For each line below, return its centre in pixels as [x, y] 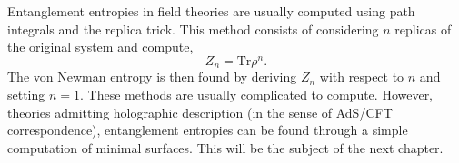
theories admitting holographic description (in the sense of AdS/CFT [200, 112]
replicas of [423, 29]
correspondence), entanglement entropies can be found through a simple [208, 130]
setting [26, 94]
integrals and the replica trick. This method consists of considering [193, 29]
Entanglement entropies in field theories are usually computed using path [211, 11]
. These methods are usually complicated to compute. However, [257, 94]
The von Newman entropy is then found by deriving [152, 77]
